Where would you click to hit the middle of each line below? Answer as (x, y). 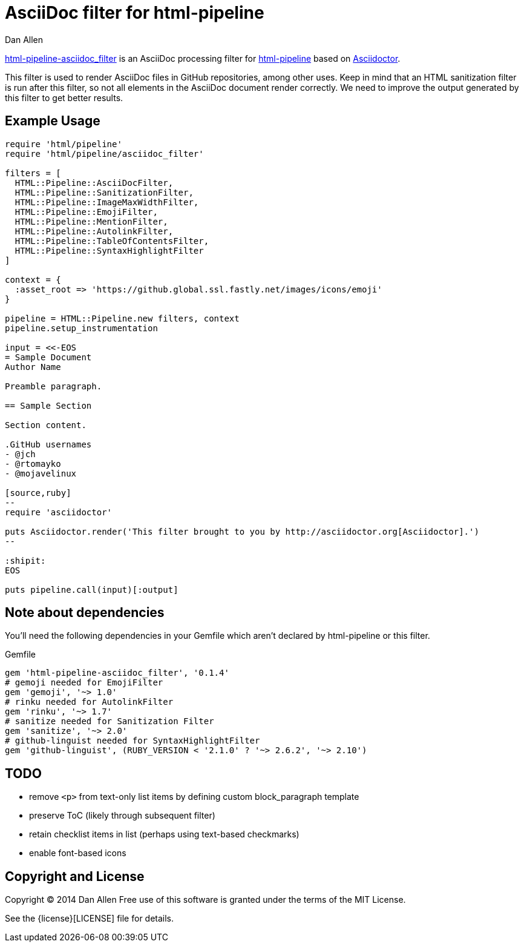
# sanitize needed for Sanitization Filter (110, 721)
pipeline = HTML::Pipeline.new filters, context (122, 318)
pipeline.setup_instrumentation (81, 328)
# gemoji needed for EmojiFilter (84, 683)
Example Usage (53, 121)
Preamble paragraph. (54, 386)
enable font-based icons (78, 853)
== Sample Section (48, 405)
